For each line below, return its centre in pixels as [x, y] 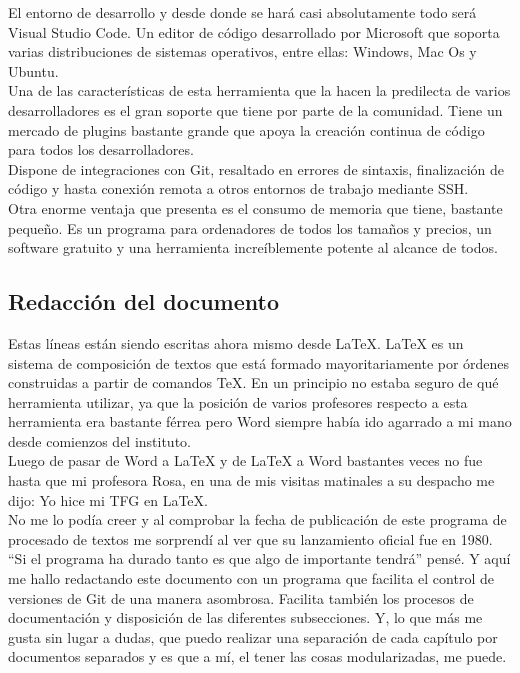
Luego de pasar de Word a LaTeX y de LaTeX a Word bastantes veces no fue [245, 460]
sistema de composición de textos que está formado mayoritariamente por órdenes [259, 362]
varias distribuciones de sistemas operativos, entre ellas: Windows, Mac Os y [242, 51]
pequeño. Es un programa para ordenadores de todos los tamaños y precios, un [250, 227]
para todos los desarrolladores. [101, 149]
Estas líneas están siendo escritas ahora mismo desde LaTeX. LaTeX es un [236, 342]
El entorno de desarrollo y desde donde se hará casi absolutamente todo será [242, 12]
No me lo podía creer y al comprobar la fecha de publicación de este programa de [257, 519]
